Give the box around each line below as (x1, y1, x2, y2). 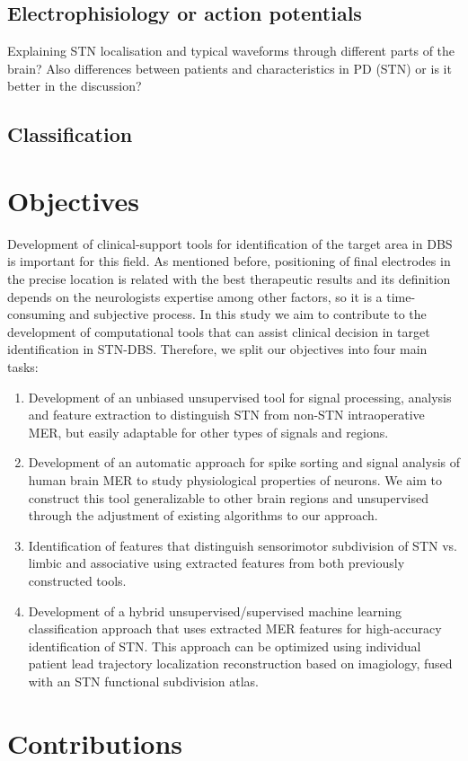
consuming (7, 305, 66, 323)
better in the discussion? (7, 76, 142, 95)
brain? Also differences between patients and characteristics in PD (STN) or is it (7, 58, 452, 77)
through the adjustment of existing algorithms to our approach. (28, 506, 378, 525)
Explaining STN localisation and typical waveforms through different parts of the (7, 41, 455, 60)
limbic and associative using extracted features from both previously (28, 553, 405, 572)
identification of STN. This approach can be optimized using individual (28, 636, 421, 655)
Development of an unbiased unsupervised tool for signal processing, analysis (28, 387, 452, 406)
